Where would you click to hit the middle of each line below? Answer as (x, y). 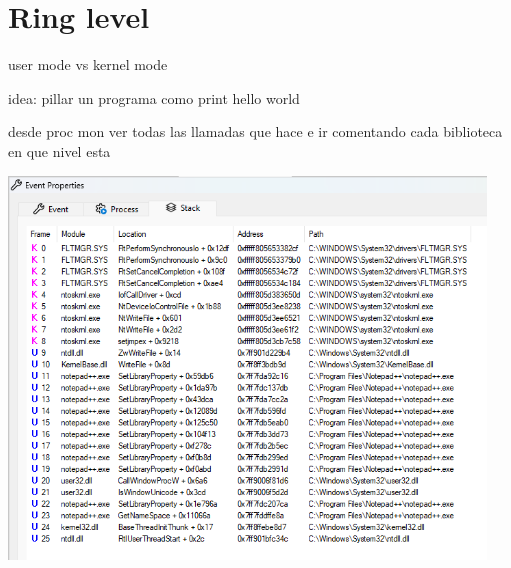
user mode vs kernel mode (88, 64)
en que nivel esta (59, 150)
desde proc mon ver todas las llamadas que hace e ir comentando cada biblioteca (255, 131)
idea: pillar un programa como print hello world (154, 97)
